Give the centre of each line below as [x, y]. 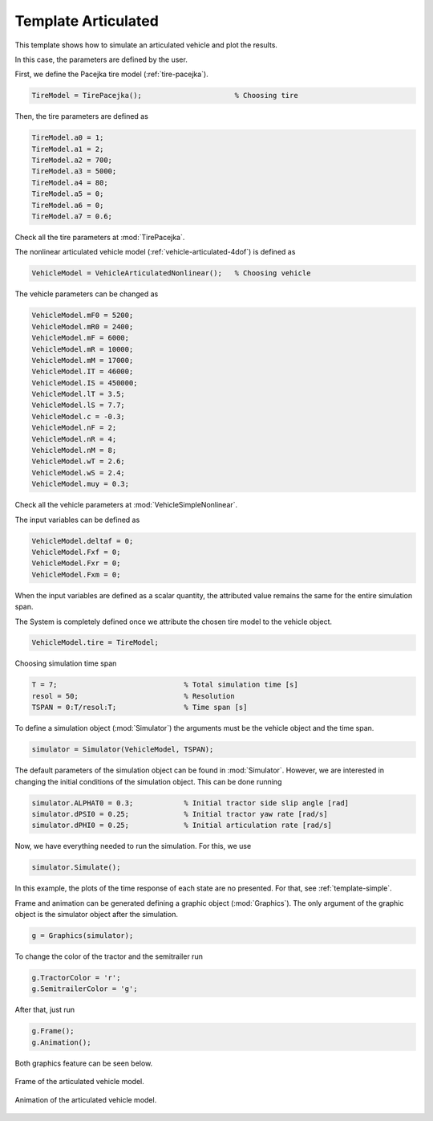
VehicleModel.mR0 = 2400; [83, 326]
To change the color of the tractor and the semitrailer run [109, 956]
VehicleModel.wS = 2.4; [79, 473]
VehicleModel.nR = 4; [74, 439]
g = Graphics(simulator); [83, 936]
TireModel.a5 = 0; [68, 194]
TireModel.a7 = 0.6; [72, 216]
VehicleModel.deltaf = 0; [83, 541]
